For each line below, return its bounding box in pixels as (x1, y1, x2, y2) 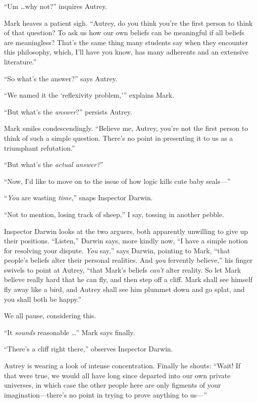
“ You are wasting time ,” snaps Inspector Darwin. (4, 192, 153, 203)
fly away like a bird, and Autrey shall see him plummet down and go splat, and (4, 284, 245, 294)
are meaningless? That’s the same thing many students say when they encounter (4, 37, 248, 47)
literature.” (4, 56, 37, 66)
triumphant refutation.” (4, 142, 75, 153)
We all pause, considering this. (4, 310, 97, 321)
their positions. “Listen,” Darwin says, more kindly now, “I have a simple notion (4, 235, 248, 246)
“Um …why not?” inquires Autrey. (4, 1, 107, 11)
